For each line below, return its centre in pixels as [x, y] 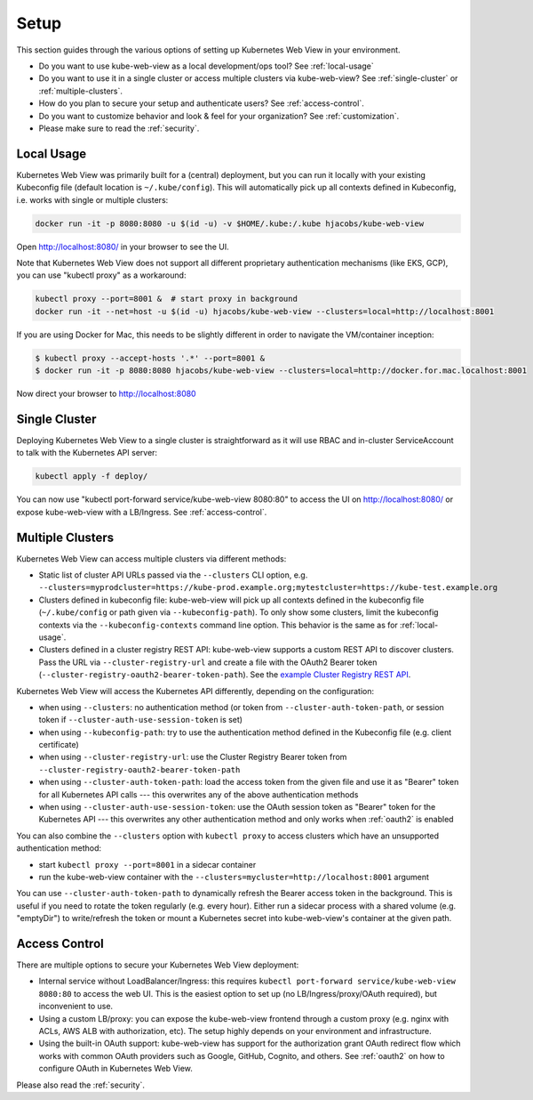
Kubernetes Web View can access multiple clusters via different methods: [151, 558]
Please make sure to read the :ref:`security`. [119, 128]
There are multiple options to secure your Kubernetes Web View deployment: [158, 965]
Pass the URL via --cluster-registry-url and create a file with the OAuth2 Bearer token [208, 662]
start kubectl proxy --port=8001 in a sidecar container [147, 864]
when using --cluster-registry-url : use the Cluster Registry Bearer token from [193, 757]
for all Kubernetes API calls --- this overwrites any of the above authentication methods [199, 794]
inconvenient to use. [76, 1007]
